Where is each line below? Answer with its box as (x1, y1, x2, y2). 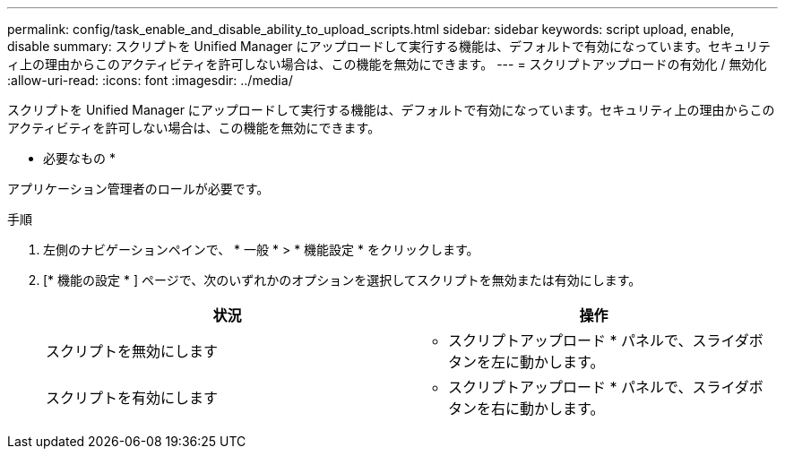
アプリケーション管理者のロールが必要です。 (7, 181, 270, 196)
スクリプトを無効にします (46, 342, 219, 360)
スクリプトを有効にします (46, 389, 219, 407)
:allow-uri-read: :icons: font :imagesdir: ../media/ (7, 73, 293, 88)
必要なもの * (43, 151, 116, 166)
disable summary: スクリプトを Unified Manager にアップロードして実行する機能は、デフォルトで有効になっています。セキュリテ (7, 39, 771, 54)
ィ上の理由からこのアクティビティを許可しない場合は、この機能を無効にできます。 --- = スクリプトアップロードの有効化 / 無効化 (7, 56, 767, 72)
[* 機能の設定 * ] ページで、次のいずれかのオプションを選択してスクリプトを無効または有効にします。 (43, 272, 642, 288)
